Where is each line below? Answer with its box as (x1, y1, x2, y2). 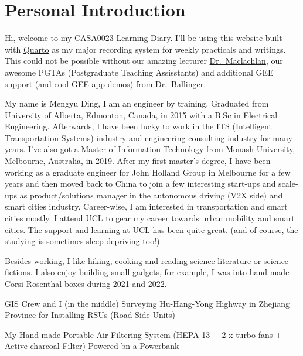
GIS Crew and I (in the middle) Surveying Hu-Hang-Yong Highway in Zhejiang (5, 297, 290, 309)
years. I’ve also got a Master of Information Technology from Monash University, (5, 143, 295, 155)
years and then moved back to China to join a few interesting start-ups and (5, 177, 276, 190)
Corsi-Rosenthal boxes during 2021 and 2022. (5, 278, 167, 289)
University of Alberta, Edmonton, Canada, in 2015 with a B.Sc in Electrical (5, 108, 278, 121)
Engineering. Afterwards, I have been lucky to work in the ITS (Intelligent (5, 120, 272, 132)
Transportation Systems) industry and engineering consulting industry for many (5, 131, 292, 143)
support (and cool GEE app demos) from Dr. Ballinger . (5, 77, 206, 90)
